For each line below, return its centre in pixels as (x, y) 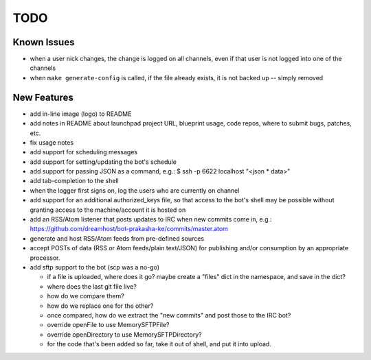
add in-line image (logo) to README (81, 114)
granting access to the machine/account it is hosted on (108, 210)
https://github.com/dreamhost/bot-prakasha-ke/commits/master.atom (129, 229)
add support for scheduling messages (83, 152)
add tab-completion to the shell (75, 181)
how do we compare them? (86, 296)
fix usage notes (52, 142)
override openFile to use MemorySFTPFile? (108, 325)
